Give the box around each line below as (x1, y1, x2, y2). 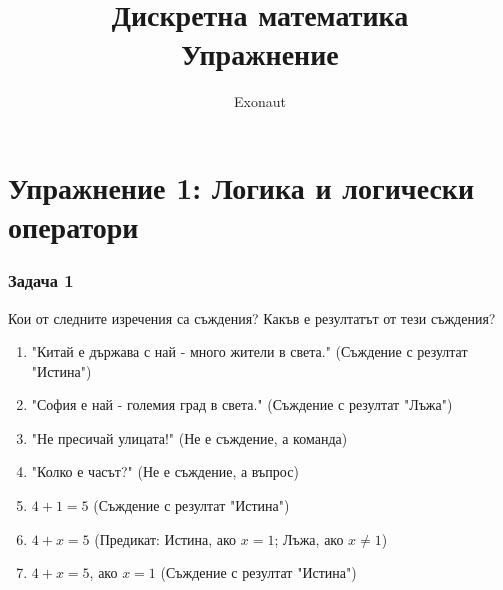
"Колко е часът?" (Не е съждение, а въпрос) (31, 461, 299, 482)
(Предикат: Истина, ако (94, 528, 237, 549)
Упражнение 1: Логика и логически (8, 166, 475, 207)
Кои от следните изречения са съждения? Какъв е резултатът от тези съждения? (8, 307, 496, 328)
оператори (8, 206, 139, 247)
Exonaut (234, 91, 286, 112)
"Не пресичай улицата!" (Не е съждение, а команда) (31, 427, 348, 448)
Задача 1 (8, 268, 74, 293)
